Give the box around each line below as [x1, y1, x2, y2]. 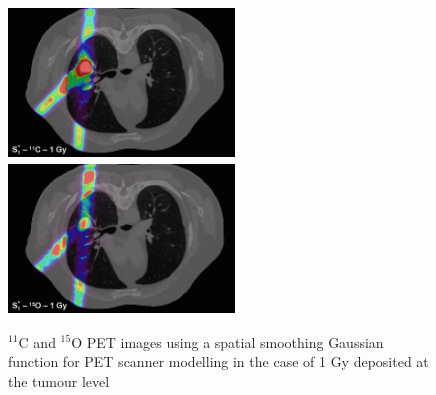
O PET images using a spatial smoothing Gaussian [71, 331, 384, 352]
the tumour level [8, 370, 110, 391]
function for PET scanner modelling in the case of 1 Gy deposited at [8, 351, 429, 372]
